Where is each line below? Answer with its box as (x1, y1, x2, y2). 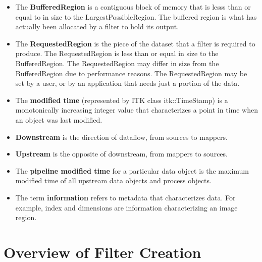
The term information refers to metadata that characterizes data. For (15, 192, 236, 202)
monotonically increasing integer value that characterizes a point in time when (15, 104, 258, 115)
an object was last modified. (15, 114, 102, 125)
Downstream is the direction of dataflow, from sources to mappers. (15, 131, 228, 142)
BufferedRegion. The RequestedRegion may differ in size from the (15, 58, 219, 68)
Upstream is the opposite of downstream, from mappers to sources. (15, 148, 228, 159)
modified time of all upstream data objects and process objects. (15, 175, 212, 186)
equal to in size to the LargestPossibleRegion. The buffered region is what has (15, 11, 257, 22)
